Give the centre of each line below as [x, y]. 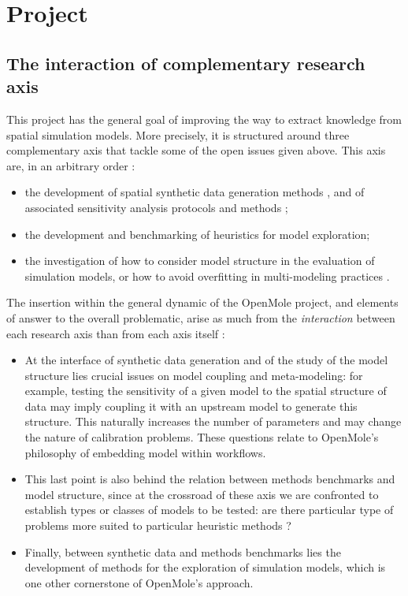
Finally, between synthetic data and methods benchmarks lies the [183, 551]
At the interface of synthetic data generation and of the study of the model [206, 360]
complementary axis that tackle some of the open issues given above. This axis [196, 150]
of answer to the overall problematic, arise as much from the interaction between [201, 317]
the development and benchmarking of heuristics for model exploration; [197, 234]
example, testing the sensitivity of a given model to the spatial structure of [206, 391]
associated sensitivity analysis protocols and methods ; [156, 207]
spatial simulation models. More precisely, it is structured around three [178, 134]
